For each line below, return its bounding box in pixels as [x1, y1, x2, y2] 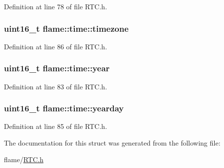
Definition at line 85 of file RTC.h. [4, 121, 107, 131]
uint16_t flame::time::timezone [4, 22, 129, 34]
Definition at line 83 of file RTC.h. [4, 81, 107, 91]
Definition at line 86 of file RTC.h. [4, 41, 107, 51]
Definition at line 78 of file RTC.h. [4, 1, 107, 11]
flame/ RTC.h [4, 154, 44, 164]
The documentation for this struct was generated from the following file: [4, 138, 221, 148]
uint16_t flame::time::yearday [4, 102, 124, 114]
